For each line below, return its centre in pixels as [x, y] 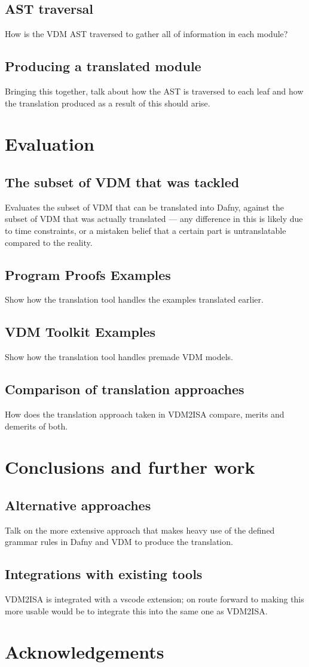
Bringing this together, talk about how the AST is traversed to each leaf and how [154, 91]
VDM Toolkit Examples [80, 332]
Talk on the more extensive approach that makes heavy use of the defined [140, 530]
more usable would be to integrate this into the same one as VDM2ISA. [136, 610]
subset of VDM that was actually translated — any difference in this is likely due [154, 219]
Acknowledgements [85, 652]
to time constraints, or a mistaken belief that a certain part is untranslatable [146, 230]
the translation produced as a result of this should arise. [108, 103]
